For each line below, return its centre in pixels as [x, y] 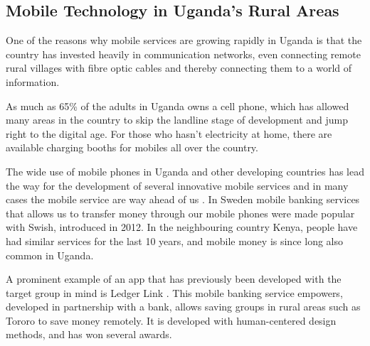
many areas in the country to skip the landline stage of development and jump [177, 120]
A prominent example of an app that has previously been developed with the [174, 279]
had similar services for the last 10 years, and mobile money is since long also [174, 240]
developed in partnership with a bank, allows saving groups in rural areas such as [183, 307]
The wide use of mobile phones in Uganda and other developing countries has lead [185, 171]
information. [33, 81]
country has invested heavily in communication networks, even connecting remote [183, 54]
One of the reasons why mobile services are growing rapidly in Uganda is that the [184, 40]
